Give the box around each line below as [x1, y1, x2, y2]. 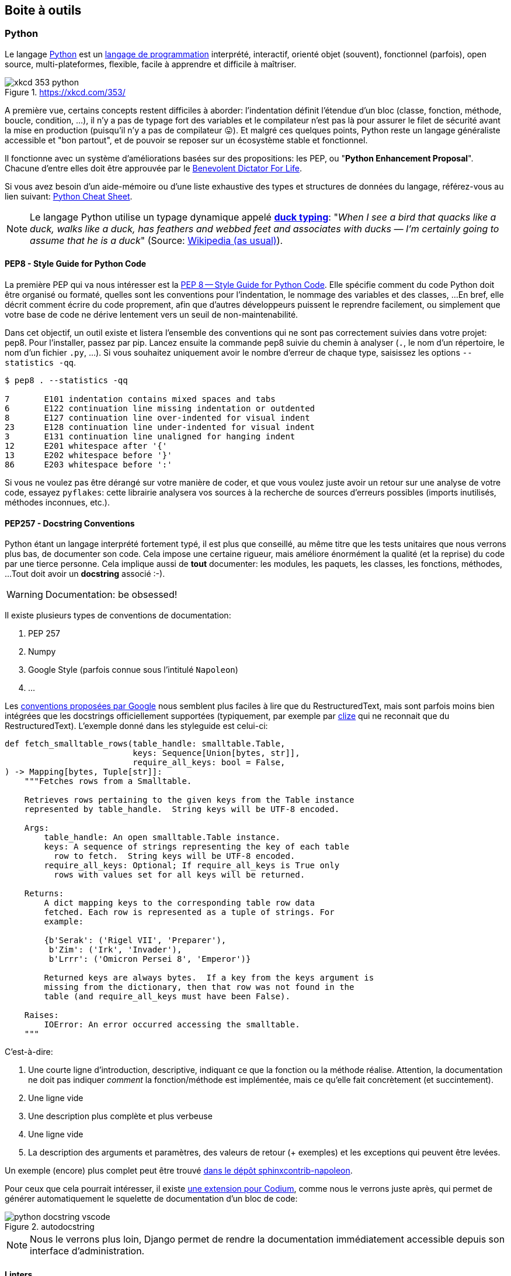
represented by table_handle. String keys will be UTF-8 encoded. [24, 804, 340, 814]
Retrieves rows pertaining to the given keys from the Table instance [24, 795, 354, 805]
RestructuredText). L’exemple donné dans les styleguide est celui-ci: [5, 721, 268, 731]
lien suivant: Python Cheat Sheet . [5, 191, 133, 201]
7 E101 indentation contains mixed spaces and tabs [5, 394, 276, 404]
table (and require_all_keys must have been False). [44, 992, 290, 1002]
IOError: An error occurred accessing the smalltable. [44, 1020, 300, 1030]
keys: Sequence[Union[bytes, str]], [133, 748, 300, 758]
